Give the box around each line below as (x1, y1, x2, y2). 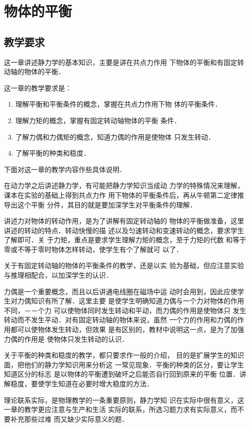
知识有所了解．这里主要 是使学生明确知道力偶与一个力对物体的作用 (31, 296, 244, 306)
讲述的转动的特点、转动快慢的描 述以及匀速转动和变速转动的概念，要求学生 (4, 225, 244, 235)
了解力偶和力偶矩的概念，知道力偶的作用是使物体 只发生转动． (15, 131, 215, 142)
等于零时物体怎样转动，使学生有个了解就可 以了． (24, 244, 183, 254)
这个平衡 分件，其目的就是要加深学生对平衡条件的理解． (17, 199, 197, 209)
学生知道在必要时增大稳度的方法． (44, 379, 153, 389)
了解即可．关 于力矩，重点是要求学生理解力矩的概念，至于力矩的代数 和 (4, 235, 233, 245)
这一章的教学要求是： (4, 82, 72, 93)
